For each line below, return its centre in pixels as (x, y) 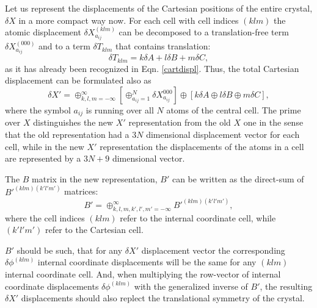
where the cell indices (45, 217)
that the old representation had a (67, 134)
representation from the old (180, 122)
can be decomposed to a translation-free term (204, 32)
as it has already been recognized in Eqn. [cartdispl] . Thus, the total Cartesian (152, 68)
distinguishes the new (73, 122)
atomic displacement (43, 32)
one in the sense (273, 122)
